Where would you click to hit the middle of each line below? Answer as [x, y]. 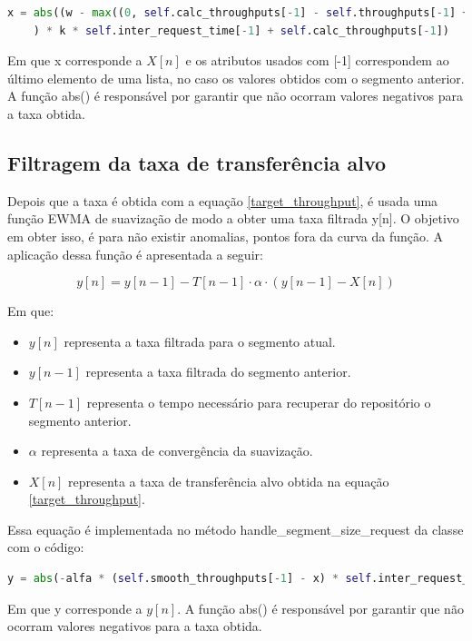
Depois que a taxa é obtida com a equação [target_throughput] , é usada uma [223, 200]
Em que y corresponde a [75, 608]
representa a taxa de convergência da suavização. [177, 451]
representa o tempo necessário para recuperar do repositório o [259, 402]
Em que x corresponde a [75, 60]
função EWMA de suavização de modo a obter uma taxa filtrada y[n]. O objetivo [233, 218]
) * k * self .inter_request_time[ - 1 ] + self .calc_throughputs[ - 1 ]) [241, 30]
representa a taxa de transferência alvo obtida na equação [229, 481]
